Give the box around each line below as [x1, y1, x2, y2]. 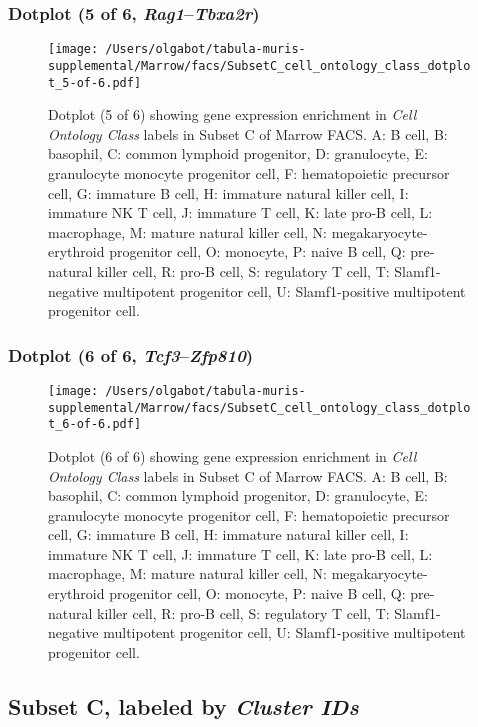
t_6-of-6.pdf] [48, 417, 142, 432]
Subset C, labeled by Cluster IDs [8, 690, 359, 721]
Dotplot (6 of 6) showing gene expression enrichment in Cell [48, 445, 417, 466]
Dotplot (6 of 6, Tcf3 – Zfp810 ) [8, 342, 254, 367]
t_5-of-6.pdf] [48, 75, 142, 90]
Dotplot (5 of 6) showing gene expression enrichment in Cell [48, 104, 417, 125]
